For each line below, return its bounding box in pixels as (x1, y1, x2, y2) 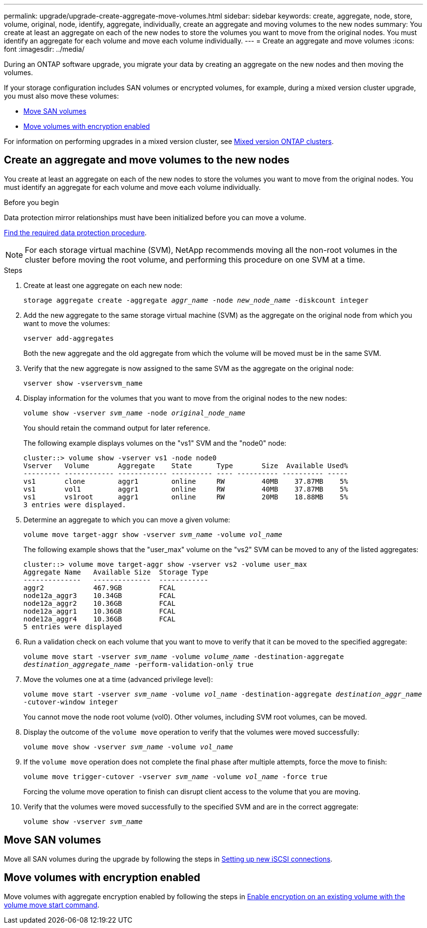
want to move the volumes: (23, 319, 110, 328)
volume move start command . (4, 900, 99, 909)
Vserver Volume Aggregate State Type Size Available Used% (23, 461, 348, 470)
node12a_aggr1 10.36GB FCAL (23, 607, 175, 615)
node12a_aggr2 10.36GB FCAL (23, 599, 175, 607)
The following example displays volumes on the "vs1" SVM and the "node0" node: (23, 438, 287, 447)
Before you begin (4, 198, 59, 206)
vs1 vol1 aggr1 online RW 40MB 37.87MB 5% (23, 485, 348, 493)
